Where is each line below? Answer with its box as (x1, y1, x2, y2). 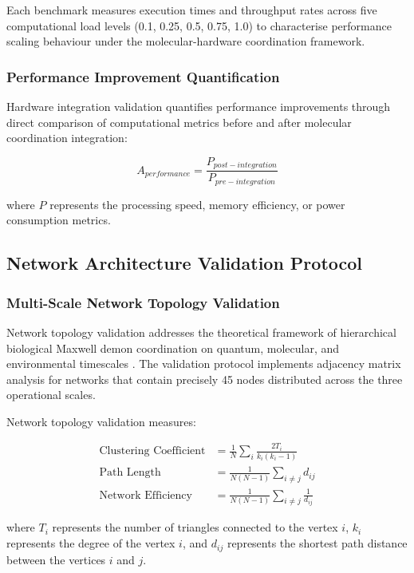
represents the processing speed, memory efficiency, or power (49, 196, 345, 212)
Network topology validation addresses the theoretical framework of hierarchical (6, 323, 396, 340)
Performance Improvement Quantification (6, 66, 280, 86)
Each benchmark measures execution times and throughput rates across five (6, 2, 377, 18)
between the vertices (6, 551, 106, 567)
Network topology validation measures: (6, 413, 196, 429)
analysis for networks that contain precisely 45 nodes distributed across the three (6, 370, 403, 387)
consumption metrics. (6, 211, 111, 228)
